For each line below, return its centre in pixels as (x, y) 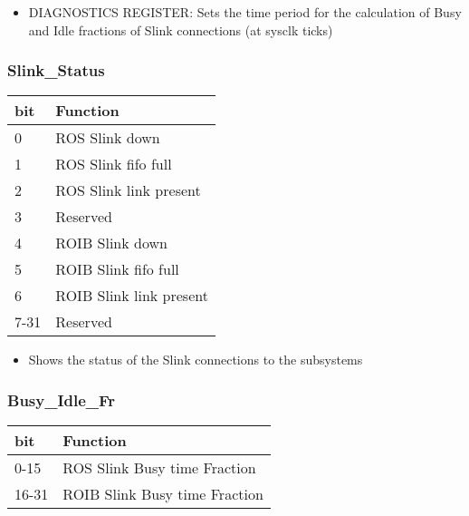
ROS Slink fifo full (114, 164)
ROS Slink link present (128, 190)
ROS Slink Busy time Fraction (159, 468)
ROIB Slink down (111, 243)
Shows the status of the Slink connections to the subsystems (196, 360)
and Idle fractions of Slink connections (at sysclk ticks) (181, 29)
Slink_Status (56, 70)
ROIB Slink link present (132, 296)
